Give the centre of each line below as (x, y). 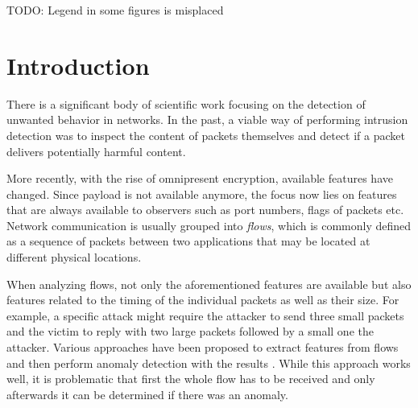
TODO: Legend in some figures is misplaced (115, 10)
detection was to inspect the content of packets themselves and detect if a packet (206, 135)
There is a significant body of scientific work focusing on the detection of (186, 103)
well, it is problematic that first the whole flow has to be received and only (191, 379)
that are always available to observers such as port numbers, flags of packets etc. (205, 210)
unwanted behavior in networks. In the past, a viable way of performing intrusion (207, 120)
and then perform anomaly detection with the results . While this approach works (209, 363)
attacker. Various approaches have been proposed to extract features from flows (203, 347)
